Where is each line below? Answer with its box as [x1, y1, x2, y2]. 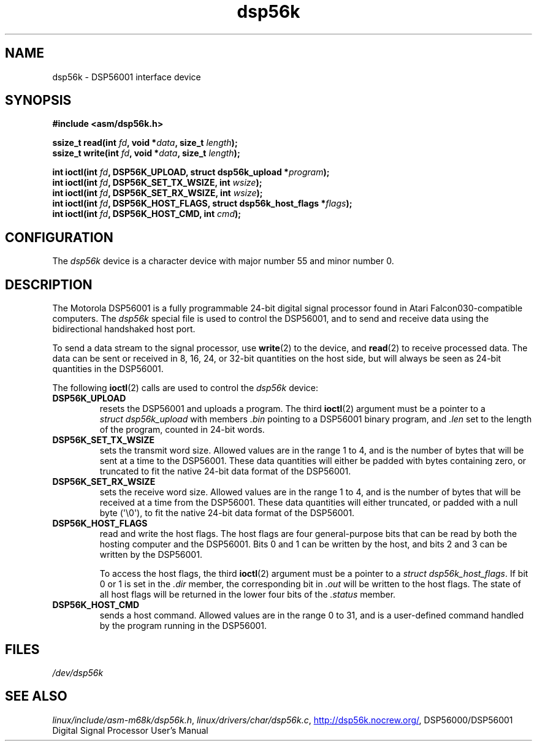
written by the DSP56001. [99, 549, 202, 560]
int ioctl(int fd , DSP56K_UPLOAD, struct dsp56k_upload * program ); [52, 167, 330, 178]
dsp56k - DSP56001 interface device [52, 71, 201, 82]
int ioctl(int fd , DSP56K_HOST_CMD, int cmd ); [52, 208, 242, 219]
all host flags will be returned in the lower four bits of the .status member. [99, 589, 396, 600]
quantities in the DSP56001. [52, 363, 164, 375]
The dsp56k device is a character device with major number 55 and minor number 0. [52, 256, 394, 267]
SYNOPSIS [5, 93, 72, 108]
